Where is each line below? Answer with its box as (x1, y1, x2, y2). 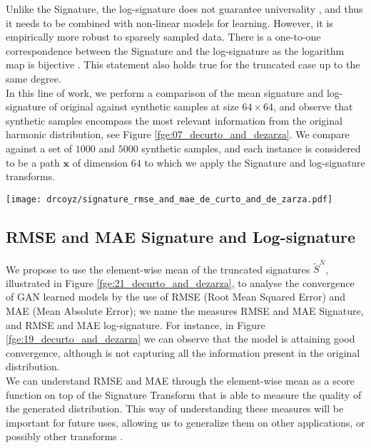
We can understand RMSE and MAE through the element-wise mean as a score (6, 373, 355, 388)
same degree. (6, 71, 61, 85)
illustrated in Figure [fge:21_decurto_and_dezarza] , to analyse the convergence (6, 275, 355, 290)
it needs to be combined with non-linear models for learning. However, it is (6, 15, 333, 30)
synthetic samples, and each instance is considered (141, 140, 361, 155)
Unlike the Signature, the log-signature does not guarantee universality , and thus (6, 1, 363, 16)
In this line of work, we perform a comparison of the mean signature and (6, 85, 324, 100)
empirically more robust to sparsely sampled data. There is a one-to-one (6, 29, 321, 44)
